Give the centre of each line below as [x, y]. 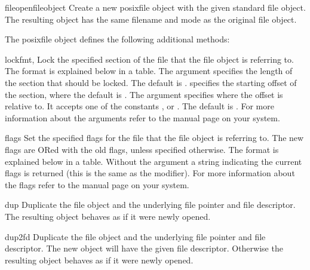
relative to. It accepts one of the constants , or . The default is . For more [139, 106]
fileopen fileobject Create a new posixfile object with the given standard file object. [155, 7]
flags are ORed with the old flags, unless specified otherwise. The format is [142, 149]
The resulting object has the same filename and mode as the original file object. [151, 19]
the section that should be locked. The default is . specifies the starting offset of [151, 82]
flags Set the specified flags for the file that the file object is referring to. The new [154, 138]
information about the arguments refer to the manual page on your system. [142, 117]
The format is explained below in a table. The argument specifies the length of [149, 71]
